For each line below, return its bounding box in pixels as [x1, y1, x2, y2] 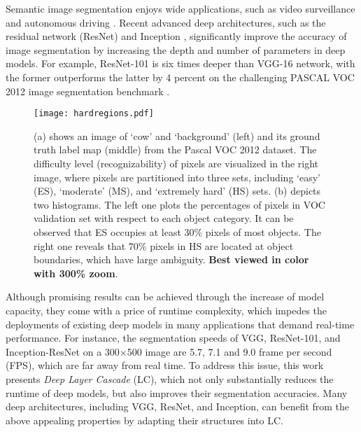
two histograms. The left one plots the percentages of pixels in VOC [34, 197, 325, 211]
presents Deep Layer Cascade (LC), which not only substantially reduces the [6, 371, 334, 386]
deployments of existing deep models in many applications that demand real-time [6, 316, 355, 331]
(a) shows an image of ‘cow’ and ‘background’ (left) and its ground [34, 128, 320, 143]
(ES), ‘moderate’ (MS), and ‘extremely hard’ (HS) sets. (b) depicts [34, 183, 321, 198]
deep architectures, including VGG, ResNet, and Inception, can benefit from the [6, 399, 350, 414]
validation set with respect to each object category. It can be [34, 211, 294, 225]
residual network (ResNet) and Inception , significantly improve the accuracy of [6, 29, 347, 43]
